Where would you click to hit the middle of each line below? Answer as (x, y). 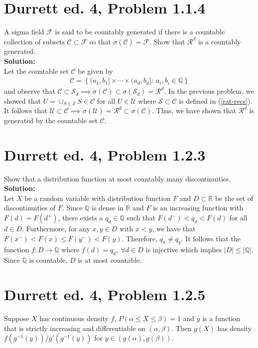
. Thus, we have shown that (194, 110)
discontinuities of (30, 208)
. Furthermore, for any (56, 228)
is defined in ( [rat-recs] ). (216, 100)
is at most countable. (110, 260)
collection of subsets (34, 41)
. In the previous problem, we (209, 91)
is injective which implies (184, 250)
